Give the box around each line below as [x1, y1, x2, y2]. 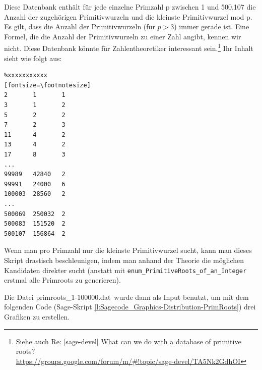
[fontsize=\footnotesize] [4, 81, 91, 89]
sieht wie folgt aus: [4, 52, 62, 63]
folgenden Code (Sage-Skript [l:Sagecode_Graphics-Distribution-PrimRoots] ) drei [4, 301, 256, 312]
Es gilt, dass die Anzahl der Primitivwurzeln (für [4, 21, 155, 32]
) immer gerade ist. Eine [174, 21, 249, 32]
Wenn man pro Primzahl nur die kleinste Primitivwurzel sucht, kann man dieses [4, 245, 252, 255]
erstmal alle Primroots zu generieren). [4, 275, 121, 285]
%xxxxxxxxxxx [4, 72, 47, 79]
